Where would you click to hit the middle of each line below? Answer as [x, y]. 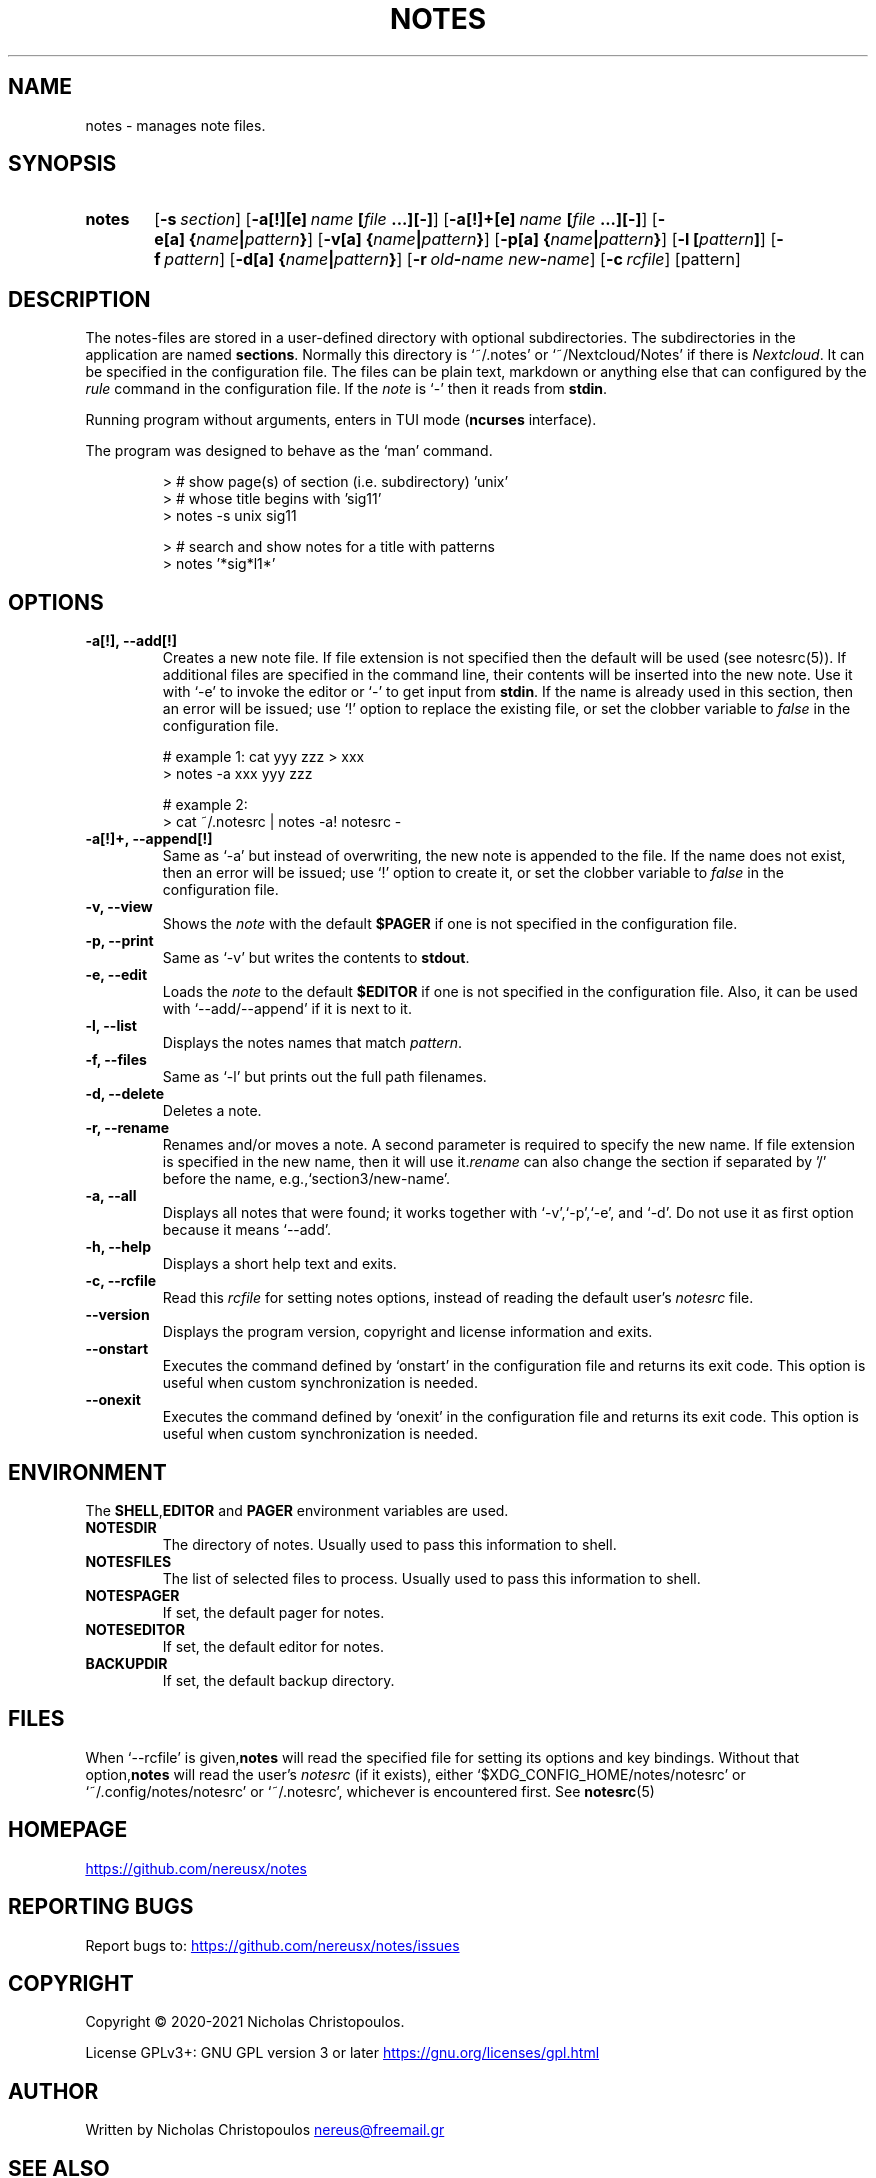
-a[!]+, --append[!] [149, 839]
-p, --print [119, 941]
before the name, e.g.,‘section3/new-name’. [306, 1179]
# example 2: [205, 805]
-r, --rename [127, 1128]
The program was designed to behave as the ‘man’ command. [289, 451]
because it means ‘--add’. [247, 1230]
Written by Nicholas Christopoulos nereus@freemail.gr [265, 2130]
